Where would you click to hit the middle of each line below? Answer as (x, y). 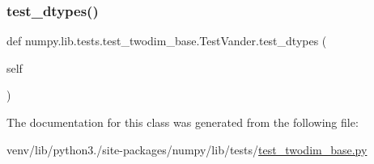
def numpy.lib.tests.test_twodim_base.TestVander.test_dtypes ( (167, 41)
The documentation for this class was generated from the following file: (183, 122)
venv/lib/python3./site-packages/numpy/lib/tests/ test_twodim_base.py (187, 149)
